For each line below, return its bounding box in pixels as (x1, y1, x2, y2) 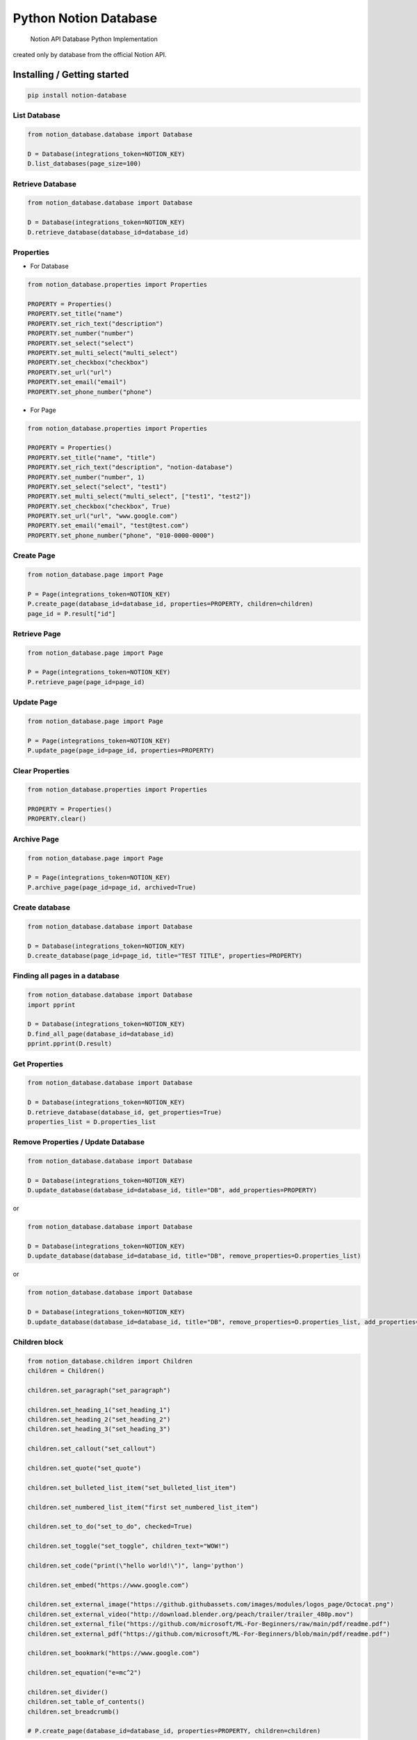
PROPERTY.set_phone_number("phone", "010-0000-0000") (27, 531, 215, 539)
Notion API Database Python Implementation (30, 35, 158, 43)
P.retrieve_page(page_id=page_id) (27, 678, 145, 686)
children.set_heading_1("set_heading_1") (27, 1406, 171, 1414)
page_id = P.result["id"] (27, 610, 116, 617)
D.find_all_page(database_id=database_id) (27, 1030, 174, 1038)
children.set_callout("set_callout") (27, 1445, 156, 1453)
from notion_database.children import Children (27, 1357, 193, 1365)
